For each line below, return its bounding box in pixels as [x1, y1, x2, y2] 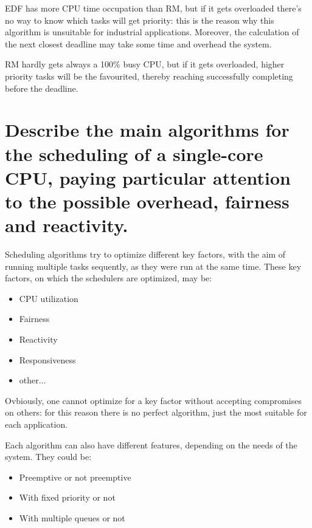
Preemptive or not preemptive [19, 470, 131, 483]
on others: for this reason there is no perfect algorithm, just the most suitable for [5, 406, 307, 419]
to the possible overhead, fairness [5, 188, 289, 213]
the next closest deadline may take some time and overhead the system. [5, 37, 272, 50]
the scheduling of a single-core [5, 141, 263, 166]
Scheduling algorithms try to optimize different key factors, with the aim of [5, 248, 286, 261]
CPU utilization [19, 292, 78, 304]
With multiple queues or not [19, 511, 125, 524]
